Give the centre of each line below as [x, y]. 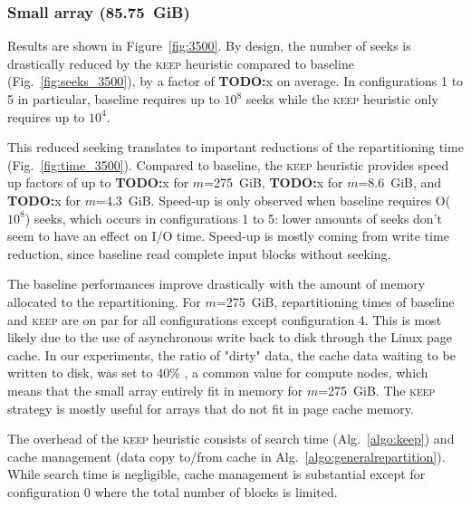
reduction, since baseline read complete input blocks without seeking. [199, 253]
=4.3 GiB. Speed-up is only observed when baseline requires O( [274, 200]
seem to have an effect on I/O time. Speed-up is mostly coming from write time [228, 236]
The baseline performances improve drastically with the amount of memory [216, 284]
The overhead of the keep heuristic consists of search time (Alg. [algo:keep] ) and [231, 439]
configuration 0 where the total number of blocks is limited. [173, 491]
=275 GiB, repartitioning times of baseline [335, 301]
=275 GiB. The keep [377, 390]
